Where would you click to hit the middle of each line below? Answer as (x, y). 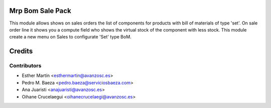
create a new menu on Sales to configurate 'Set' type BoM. (70, 37)
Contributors (25, 66)
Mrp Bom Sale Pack (40, 11)
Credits (21, 51)
